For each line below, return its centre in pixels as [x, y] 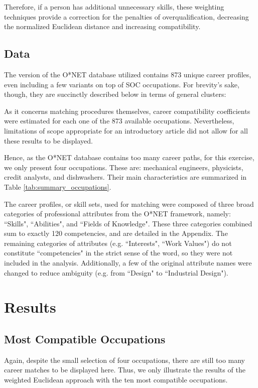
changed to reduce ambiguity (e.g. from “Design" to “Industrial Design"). [116, 272]
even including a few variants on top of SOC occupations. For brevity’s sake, [122, 84]
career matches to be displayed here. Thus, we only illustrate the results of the [125, 370]
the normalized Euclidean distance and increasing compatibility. [102, 26]
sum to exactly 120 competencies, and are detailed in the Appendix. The [116, 233]
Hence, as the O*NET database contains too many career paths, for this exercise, [129, 157]
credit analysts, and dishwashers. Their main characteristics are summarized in [125, 177]
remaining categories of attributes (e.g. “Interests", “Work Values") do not [118, 243]
